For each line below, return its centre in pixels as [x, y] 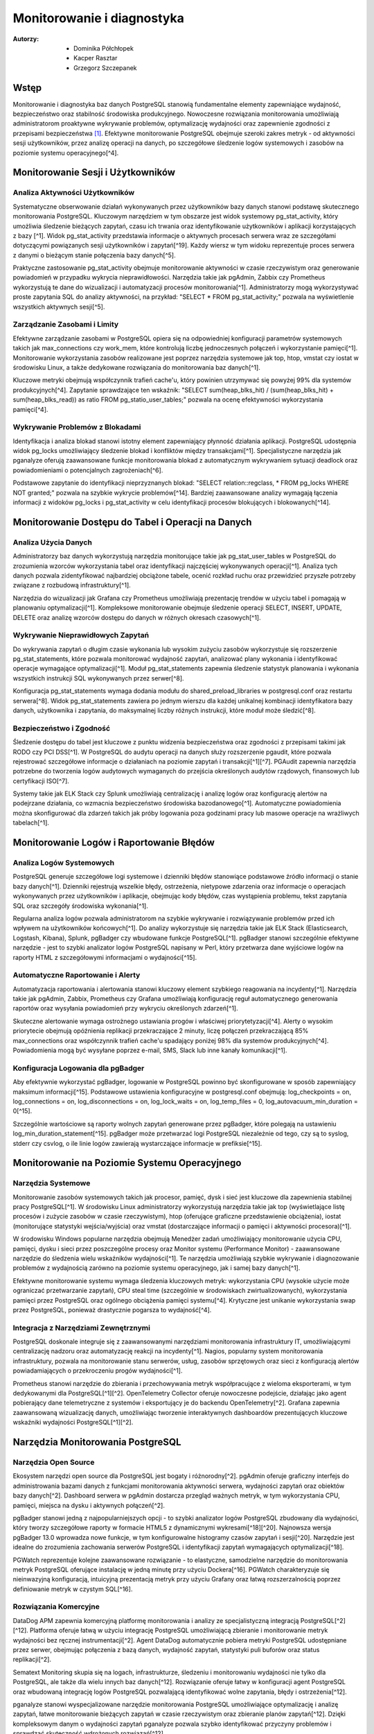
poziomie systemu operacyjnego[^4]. [66, 153]
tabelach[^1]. [31, 823]
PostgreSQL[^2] [323, 1620]
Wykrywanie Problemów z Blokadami [77, 427]
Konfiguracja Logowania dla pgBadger [79, 1068]
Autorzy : [26, 39]
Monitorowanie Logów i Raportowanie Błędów [114, 843]
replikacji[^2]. [32, 1659]
